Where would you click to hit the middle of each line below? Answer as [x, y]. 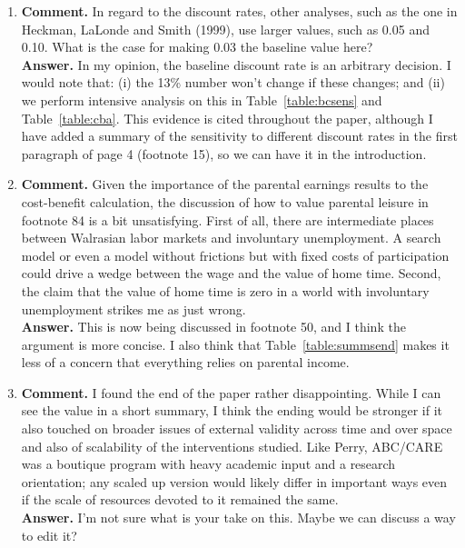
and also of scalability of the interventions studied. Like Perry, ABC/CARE [232, 446]
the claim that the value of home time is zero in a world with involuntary [225, 290]
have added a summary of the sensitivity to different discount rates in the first [239, 136]
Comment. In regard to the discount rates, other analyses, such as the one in [239, 11]
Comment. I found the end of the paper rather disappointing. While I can [231, 392]
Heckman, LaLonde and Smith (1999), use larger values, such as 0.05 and [225, 29]
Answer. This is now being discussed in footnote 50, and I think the [213, 327]
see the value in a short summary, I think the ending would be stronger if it [232, 410]
